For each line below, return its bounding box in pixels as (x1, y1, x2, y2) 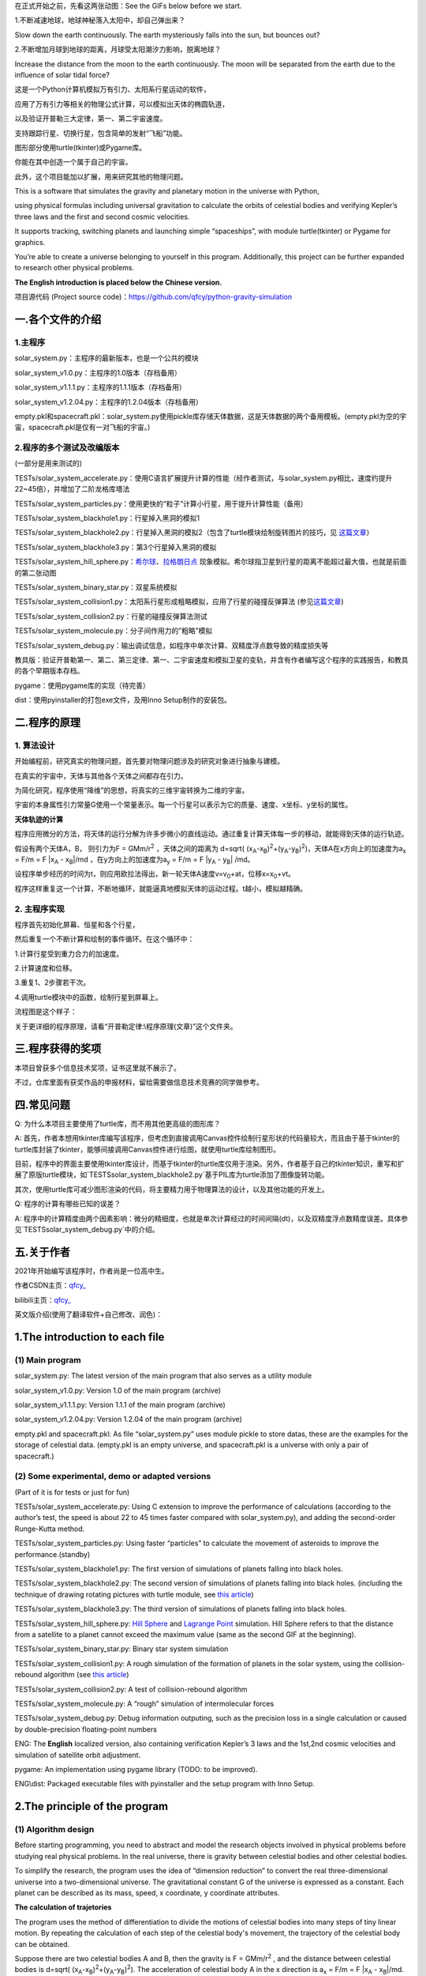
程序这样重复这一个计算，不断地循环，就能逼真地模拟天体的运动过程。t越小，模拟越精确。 (14, 884, 308, 893)
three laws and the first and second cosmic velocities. (14, 212, 190, 221)
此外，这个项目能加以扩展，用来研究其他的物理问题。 (14, 172, 188, 181)
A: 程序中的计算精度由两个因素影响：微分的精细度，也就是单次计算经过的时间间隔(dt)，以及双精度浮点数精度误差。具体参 (14, 1213, 409, 1223)
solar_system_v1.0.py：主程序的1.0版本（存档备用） (14, 368, 181, 377)
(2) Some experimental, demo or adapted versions (14, 1471, 211, 1482)
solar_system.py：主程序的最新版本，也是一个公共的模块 (14, 353, 199, 363)
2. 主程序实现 (14, 903, 65, 914)
